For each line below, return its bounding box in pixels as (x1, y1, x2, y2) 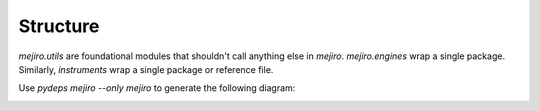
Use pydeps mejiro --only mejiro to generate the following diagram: (18, 82, 296, 94)
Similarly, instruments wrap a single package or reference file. (18, 63, 274, 75)
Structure (18, 15, 100, 37)
